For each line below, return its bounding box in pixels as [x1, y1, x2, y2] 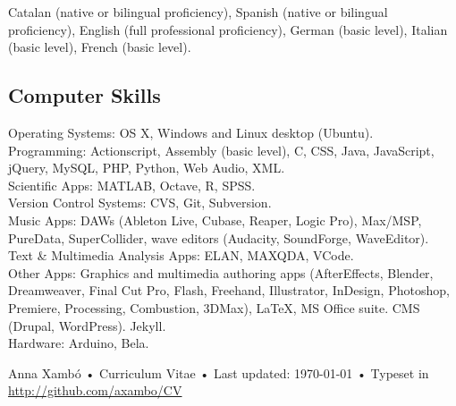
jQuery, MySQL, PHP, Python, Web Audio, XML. [8, 158, 285, 177]
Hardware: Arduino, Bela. [8, 334, 149, 352]
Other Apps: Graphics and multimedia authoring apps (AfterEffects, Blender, [8, 263, 434, 282]
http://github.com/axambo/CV [8, 381, 182, 400]
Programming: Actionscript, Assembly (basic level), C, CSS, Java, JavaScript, [8, 140, 435, 159]
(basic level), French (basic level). [8, 38, 191, 56]
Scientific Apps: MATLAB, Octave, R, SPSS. [8, 175, 256, 194]
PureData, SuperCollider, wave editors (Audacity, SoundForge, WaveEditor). [8, 228, 429, 247]
